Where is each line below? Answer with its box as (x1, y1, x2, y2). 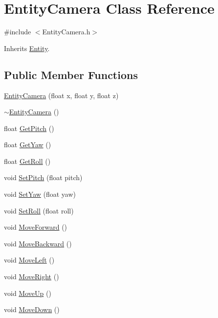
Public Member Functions (4, 67, 138, 82)
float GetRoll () (4, 156, 51, 166)
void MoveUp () (4, 288, 51, 298)
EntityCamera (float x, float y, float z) (4, 90, 119, 100)
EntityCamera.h (42, 26, 90, 37)
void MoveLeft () (4, 255, 55, 265)
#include (4, 26, 31, 37)
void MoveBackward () (4, 238, 72, 248)
